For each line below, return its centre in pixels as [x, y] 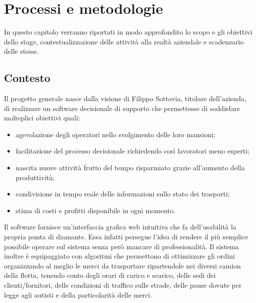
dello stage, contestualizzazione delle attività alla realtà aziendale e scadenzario [124, 41]
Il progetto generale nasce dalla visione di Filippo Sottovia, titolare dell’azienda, [125, 98]
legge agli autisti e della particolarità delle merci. [78, 294]
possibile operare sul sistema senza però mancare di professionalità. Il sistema [121, 246]
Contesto [27, 78]
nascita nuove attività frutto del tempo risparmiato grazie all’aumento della [130, 168]
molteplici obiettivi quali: [42, 118]
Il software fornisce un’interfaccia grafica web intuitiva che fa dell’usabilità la [120, 227]
